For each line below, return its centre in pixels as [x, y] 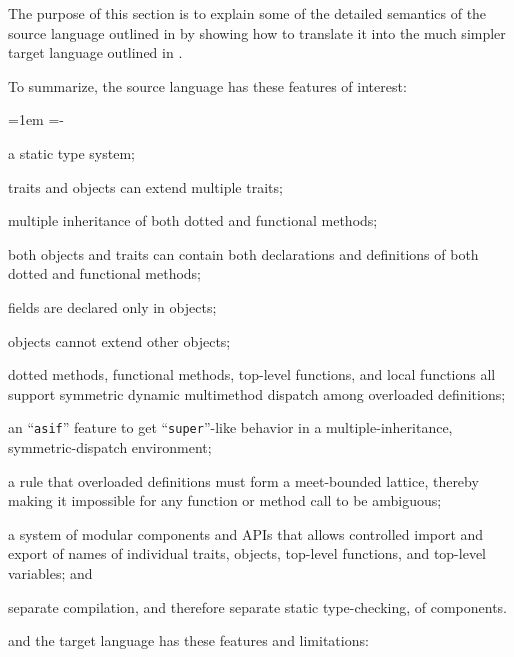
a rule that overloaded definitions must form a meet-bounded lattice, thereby [243, 480]
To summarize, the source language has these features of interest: [207, 85]
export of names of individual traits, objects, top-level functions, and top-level [247, 553]
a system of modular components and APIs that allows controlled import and [246, 533]
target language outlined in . [95, 52]
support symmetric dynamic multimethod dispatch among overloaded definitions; [257, 393]
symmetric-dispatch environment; [110, 446]
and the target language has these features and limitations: [188, 640]
